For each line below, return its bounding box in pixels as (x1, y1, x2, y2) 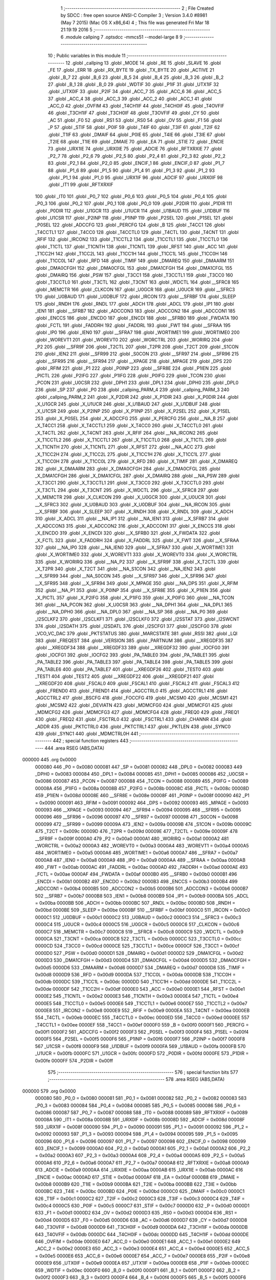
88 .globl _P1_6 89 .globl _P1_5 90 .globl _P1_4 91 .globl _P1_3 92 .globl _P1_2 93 (48, 167, 215, 174)
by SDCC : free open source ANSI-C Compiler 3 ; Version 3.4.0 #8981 (60, 12, 208, 18)
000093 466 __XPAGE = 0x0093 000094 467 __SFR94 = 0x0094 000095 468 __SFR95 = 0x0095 (35, 806, 241, 813)
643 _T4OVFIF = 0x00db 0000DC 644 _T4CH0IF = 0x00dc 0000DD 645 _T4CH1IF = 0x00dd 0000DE (35, 1231, 249, 1238)
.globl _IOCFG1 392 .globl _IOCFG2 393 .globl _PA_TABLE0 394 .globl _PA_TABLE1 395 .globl (35, 652, 230, 658)
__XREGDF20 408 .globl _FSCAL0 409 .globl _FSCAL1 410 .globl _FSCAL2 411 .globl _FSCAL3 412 (35, 680, 240, 687)
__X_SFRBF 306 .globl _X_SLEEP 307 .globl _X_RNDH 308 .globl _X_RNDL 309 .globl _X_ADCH (35, 508, 234, 515)
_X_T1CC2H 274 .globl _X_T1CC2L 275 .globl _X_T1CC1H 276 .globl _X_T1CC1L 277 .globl (35, 451, 221, 457)
